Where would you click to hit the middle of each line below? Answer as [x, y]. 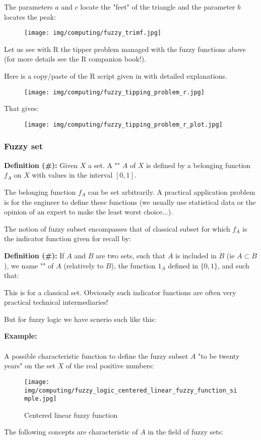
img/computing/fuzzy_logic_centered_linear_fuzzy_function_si [131, 390]
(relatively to [84, 265]
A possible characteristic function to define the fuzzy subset [96, 355]
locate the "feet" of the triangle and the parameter [158, 7]
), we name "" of [29, 265]
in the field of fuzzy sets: [186, 432]
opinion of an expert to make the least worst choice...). [89, 212]
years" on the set [30, 366]
